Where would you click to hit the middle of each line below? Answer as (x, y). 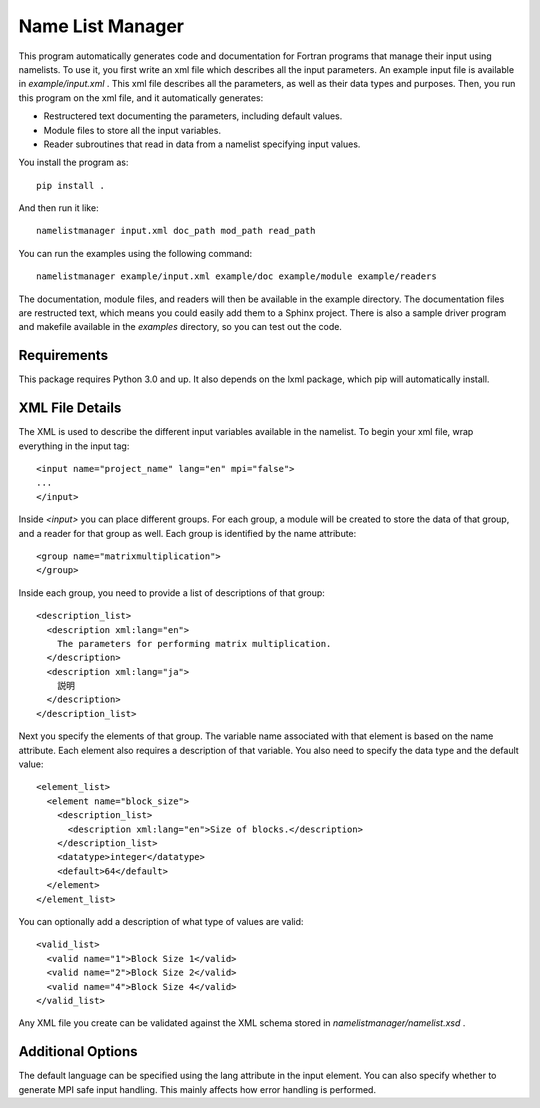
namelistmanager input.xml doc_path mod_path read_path (176, 231)
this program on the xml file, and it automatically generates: (141, 97)
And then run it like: (58, 208)
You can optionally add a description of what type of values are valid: (161, 921)
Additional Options (78, 1051)
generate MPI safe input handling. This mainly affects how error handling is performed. (197, 1089)
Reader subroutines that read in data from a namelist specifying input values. (202, 144)
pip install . (70, 185)
